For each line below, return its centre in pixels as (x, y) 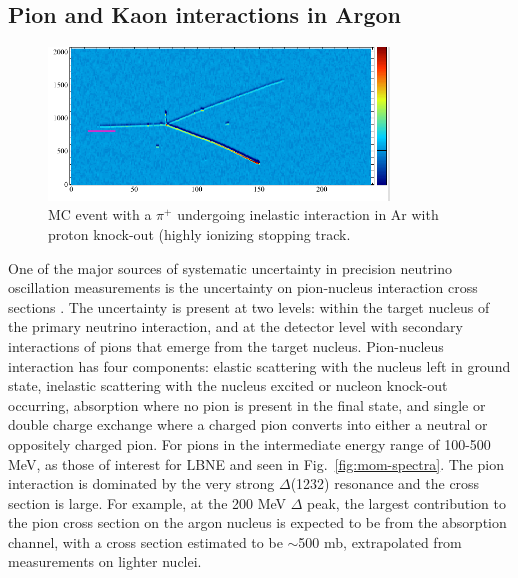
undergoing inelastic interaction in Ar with (308, 214)
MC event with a (100, 214)
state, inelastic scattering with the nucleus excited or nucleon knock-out (228, 385)
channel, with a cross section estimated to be (145, 541)
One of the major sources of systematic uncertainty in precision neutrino (230, 267)
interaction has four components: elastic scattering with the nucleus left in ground (259, 365)
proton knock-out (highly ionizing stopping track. (199, 233)
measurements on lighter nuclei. (105, 561)
